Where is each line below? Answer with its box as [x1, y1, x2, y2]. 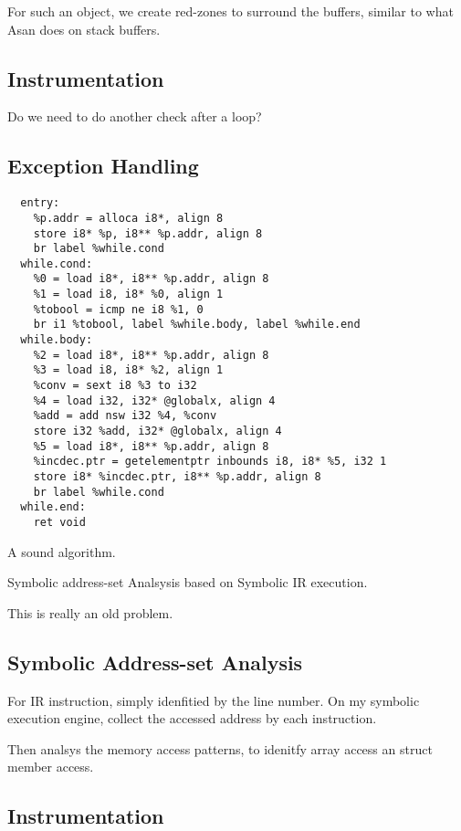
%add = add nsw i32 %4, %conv [33, 409, 217, 423]
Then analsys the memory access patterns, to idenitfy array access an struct [7, 739, 433, 758]
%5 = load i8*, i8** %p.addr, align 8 [33, 439, 269, 453]
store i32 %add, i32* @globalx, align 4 [33, 425, 282, 438]
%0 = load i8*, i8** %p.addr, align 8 [33, 272, 269, 286]
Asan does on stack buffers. [7, 19, 161, 38]
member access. [7, 757, 94, 776]
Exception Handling [7, 152, 199, 180]
